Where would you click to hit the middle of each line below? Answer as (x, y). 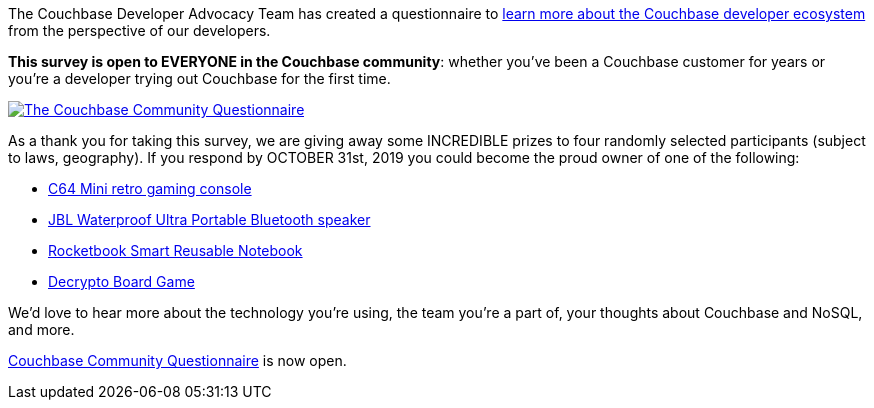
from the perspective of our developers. (139, 30)
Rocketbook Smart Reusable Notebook (175, 250)
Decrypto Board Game (121, 281)
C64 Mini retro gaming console (150, 188)
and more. (41, 329)
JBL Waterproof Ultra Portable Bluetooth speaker (209, 219)
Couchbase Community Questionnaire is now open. (177, 360)
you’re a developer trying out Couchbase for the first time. (199, 78)
